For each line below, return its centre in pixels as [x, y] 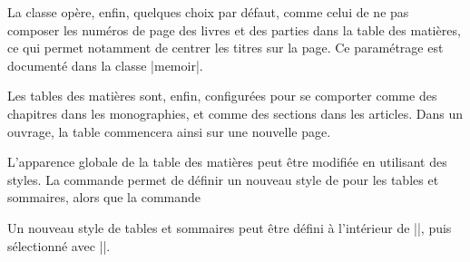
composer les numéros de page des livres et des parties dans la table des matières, [234, 29]
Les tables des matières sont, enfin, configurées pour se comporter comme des [222, 96]
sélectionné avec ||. [59, 245]
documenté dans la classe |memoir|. [105, 65]
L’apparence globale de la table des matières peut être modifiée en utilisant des [227, 162]
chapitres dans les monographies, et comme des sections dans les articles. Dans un [235, 113]
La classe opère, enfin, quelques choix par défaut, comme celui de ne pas [208, 12]
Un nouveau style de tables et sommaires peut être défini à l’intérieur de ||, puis [230, 227]
